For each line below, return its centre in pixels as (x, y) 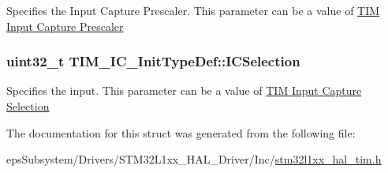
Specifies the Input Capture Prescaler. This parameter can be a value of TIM (193, 10)
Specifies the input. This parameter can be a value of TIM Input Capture (184, 90)
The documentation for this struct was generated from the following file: (181, 132)
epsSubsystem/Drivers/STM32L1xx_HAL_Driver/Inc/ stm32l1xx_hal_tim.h (194, 159)
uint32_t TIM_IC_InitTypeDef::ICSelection (153, 61)
